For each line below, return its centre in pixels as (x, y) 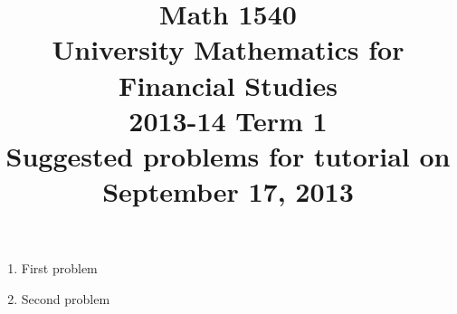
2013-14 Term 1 (228, 120)
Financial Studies (228, 85)
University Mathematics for (228, 49)
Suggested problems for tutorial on (228, 155)
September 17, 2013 (228, 191)
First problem (59, 268)
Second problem (66, 298)
